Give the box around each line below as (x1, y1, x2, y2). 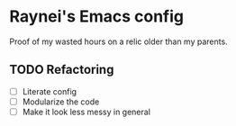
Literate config (22, 85, 77, 96)
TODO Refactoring (9, 62, 114, 77)
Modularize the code (22, 96, 100, 107)
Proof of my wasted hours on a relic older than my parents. (9, 36, 228, 47)
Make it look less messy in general (22, 106, 151, 117)
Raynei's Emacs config (9, 6, 185, 27)
